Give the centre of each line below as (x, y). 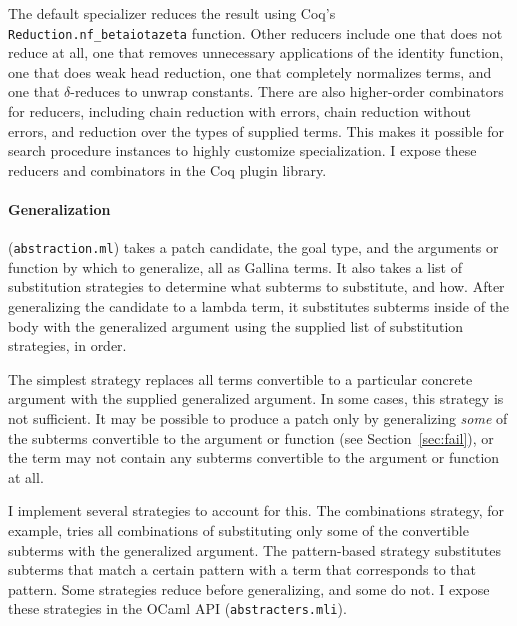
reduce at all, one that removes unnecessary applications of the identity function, (256, 52)
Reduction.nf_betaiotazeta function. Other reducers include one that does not (255, 32)
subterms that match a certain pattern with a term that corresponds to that (242, 569)
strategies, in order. (67, 345)
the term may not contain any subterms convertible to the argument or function (254, 457)
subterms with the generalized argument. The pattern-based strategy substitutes (255, 549)
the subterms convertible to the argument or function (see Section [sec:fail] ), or (251, 437)
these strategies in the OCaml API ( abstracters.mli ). (177, 608)
